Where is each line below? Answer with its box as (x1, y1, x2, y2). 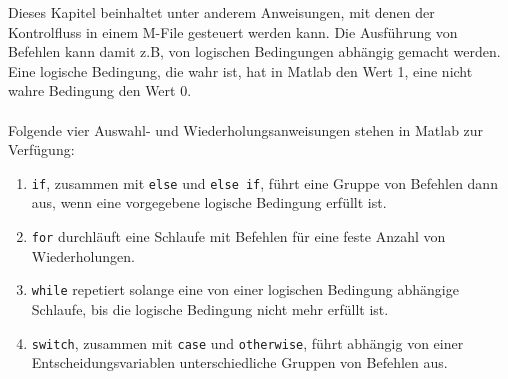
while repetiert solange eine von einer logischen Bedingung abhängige (31, 279, 459, 300)
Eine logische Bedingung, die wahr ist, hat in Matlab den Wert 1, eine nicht (8, 60, 473, 81)
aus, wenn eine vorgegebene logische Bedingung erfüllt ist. (31, 192, 387, 213)
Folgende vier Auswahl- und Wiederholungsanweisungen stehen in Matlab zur (8, 119, 484, 140)
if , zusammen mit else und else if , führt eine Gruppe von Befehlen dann (31, 172, 498, 193)
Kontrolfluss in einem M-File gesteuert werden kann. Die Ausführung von (8, 21, 458, 42)
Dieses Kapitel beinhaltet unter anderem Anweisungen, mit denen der (8, 2, 435, 22)
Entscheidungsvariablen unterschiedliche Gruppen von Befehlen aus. (31, 352, 448, 373)
